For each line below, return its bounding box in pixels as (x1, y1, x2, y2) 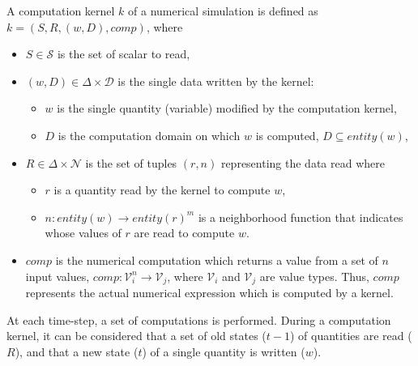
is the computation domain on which (58, 126, 241, 143)
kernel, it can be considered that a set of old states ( (6, 327, 267, 344)
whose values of (45, 224, 122, 241)
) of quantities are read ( (289, 327, 412, 344)
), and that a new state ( (15, 343, 139, 360)
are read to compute (134, 224, 235, 241)
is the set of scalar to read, (57, 45, 190, 62)
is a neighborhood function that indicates (198, 208, 403, 225)
